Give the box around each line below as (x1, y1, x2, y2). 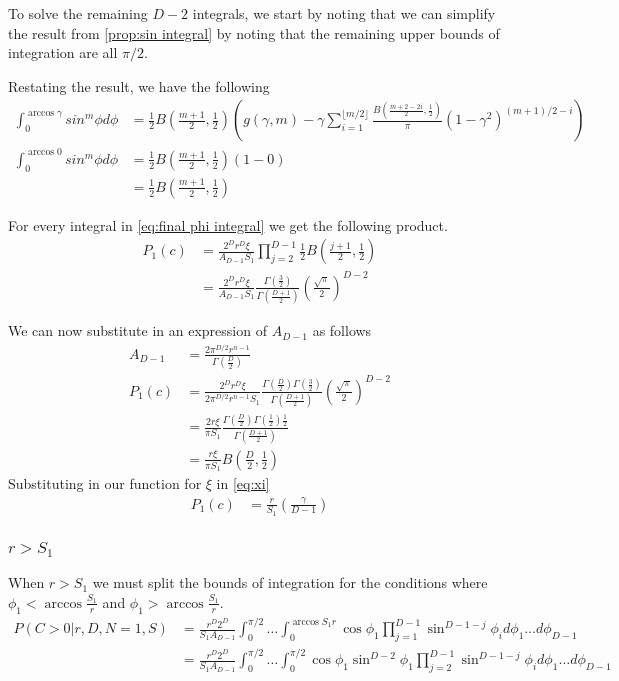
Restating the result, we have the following (8, 75, 270, 96)
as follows (312, 320, 372, 341)
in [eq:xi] (216, 473, 270, 493)
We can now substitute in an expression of (8, 320, 267, 341)
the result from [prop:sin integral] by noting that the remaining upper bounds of (8, 22, 500, 43)
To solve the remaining (8, 3, 148, 23)
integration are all (8, 42, 118, 63)
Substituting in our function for (8, 473, 202, 493)
